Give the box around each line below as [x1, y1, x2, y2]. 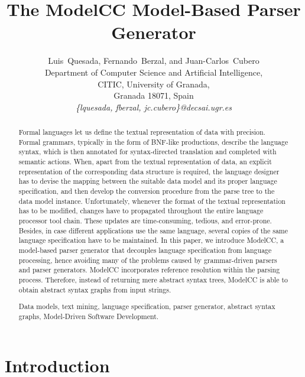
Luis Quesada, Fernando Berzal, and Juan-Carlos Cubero [48, 54, 259, 67]
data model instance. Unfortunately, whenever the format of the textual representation [18, 196, 285, 206]
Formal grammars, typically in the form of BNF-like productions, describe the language [18, 136, 288, 147]
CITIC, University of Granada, [98, 77, 210, 90]
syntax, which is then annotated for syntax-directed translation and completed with [18, 147, 277, 157]
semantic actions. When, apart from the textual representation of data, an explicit [18, 157, 272, 167]
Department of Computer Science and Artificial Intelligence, [44, 66, 263, 78]
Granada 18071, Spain [113, 89, 194, 102]
